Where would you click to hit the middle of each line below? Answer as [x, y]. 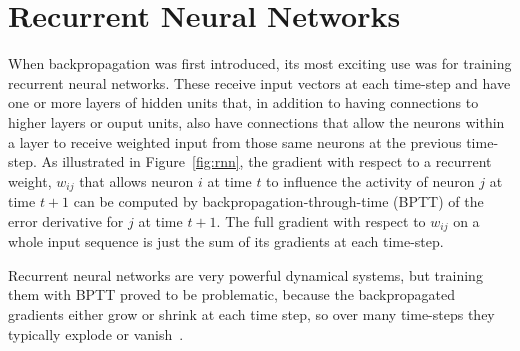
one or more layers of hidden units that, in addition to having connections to [243, 102]
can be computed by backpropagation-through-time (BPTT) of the [278, 201]
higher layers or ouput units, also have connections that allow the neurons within [256, 121]
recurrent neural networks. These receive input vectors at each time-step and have [259, 82]
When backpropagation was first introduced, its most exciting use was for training [260, 63]
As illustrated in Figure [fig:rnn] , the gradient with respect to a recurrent [266, 161]
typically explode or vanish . [96, 333]
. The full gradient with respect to [321, 220]
